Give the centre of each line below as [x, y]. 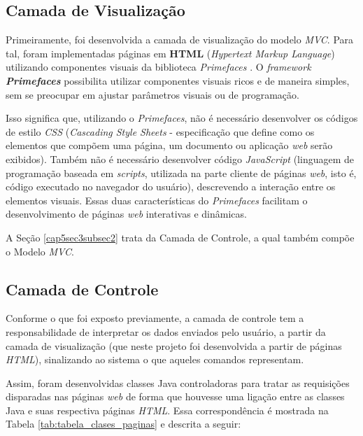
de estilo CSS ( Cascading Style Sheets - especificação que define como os [160, 131]
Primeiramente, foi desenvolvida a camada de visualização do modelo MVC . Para [180, 40]
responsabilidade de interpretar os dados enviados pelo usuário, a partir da [166, 331]
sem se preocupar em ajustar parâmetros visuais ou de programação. [152, 94]
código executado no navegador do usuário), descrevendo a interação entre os [171, 187]
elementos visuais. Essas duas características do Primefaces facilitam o [157, 200]
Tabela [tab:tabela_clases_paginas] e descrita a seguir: [123, 424]
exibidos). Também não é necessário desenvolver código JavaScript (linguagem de [180, 159]
